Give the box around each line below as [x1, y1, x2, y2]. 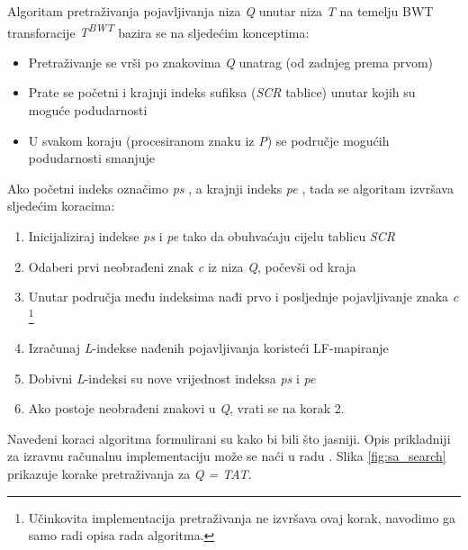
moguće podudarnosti [28, 101, 148, 120]
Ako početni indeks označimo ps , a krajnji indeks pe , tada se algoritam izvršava [7, 178, 454, 197]
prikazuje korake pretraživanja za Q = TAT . [7, 464, 252, 482]
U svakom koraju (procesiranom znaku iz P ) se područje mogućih [28, 131, 390, 149]
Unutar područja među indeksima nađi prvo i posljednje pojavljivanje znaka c [28, 287, 459, 306]
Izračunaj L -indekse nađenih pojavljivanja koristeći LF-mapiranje [28, 338, 389, 357]
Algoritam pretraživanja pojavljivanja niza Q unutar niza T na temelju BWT [7, 2, 434, 20]
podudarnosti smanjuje [28, 149, 156, 167]
